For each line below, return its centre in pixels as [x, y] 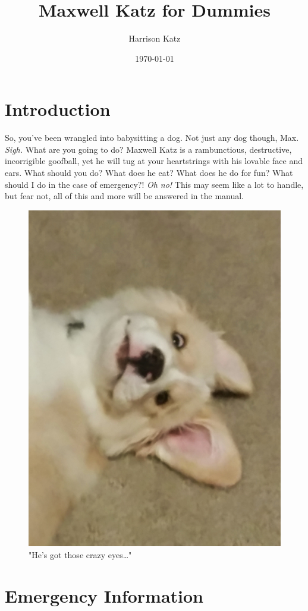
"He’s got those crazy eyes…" [80, 554]
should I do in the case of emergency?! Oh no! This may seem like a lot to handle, [154, 184]
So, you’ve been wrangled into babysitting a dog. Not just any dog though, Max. [152, 138]
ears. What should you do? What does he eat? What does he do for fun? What [149, 173]
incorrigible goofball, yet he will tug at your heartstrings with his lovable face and [154, 161]
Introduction [58, 109]
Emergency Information [104, 595]
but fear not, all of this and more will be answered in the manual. [125, 196]
